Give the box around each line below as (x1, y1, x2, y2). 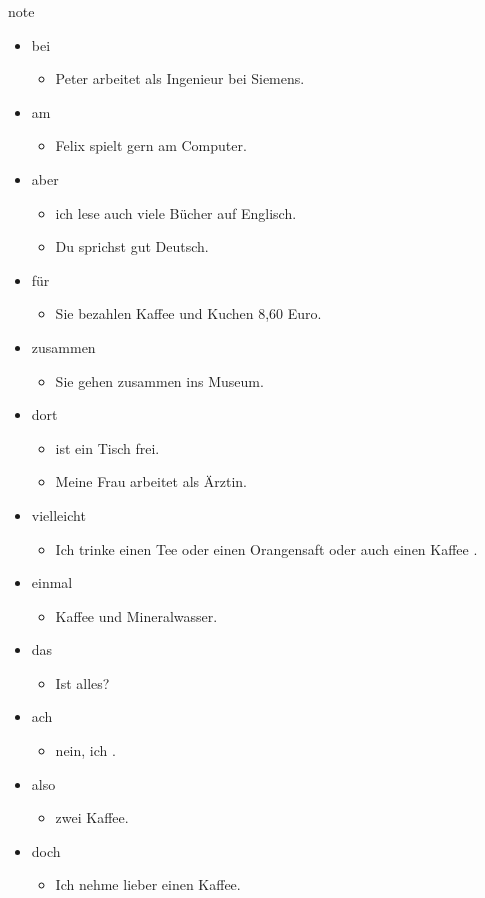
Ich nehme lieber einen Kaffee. (55, 874, 241, 895)
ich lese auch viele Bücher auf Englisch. (55, 202, 297, 223)
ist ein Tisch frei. (55, 437, 160, 458)
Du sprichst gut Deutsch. (55, 236, 209, 257)
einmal (31, 572, 73, 593)
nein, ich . (55, 740, 116, 761)
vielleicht (31, 504, 86, 525)
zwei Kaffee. (55, 807, 129, 828)
